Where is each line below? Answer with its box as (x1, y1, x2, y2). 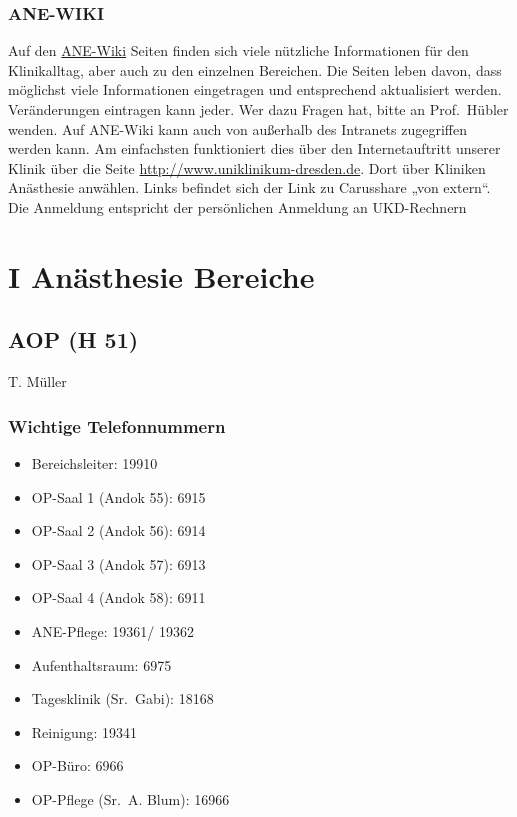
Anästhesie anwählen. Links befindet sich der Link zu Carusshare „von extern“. (8, 177, 491, 198)
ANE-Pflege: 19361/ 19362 (31, 620, 194, 641)
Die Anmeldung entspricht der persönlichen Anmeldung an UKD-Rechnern (8, 196, 467, 217)
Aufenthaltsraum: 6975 (31, 654, 172, 675)
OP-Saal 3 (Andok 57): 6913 (31, 553, 206, 574)
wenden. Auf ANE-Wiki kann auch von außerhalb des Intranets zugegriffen (8, 118, 467, 139)
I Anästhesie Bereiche (8, 255, 315, 296)
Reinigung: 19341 (31, 721, 138, 742)
